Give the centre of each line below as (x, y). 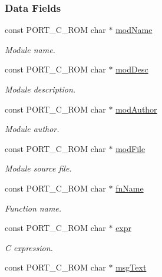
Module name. (30, 49)
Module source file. (38, 168)
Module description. (40, 89)
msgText (131, 267)
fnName (130, 188)
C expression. (29, 247)
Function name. (33, 208)
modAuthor (136, 109)
